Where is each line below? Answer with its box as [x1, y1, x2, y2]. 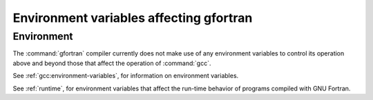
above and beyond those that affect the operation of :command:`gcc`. [12, 59, 211, 67]
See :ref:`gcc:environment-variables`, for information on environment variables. [12, 72, 239, 80]
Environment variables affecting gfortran [12, 10, 253, 25]
